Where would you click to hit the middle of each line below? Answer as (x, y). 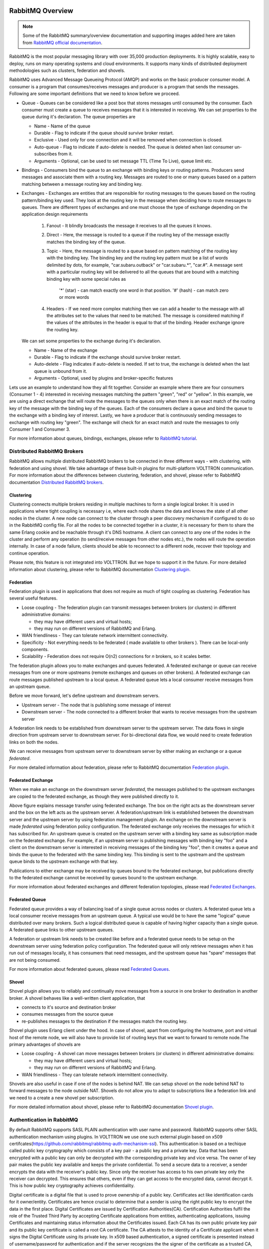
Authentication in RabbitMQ (44, 1120)
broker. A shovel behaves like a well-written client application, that (77, 998)
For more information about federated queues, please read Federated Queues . (90, 969)
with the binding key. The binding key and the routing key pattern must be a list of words (137, 258)
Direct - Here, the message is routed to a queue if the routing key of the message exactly (138, 235)
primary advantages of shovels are (45, 1045)
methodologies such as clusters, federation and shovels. (67, 70)
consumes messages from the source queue (67, 1014)
